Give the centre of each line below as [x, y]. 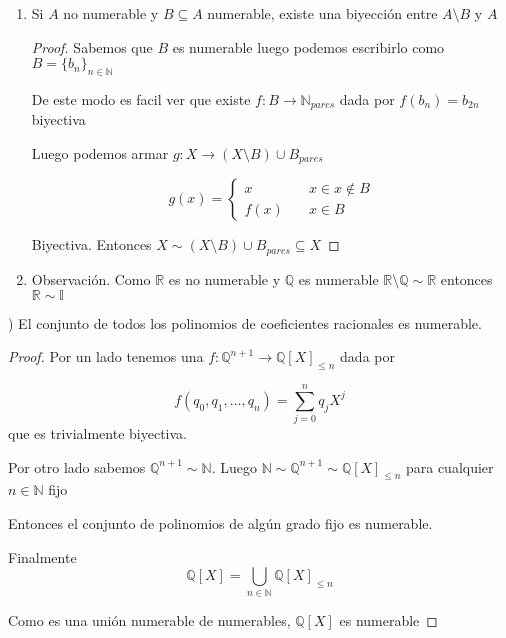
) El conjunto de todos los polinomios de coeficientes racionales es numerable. [245, 322]
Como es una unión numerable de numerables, [149, 619]
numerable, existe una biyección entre [322, 13]
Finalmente [42, 556]
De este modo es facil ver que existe [141, 98]
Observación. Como [91, 278]
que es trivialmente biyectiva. [97, 433]
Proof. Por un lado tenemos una [106, 356]
